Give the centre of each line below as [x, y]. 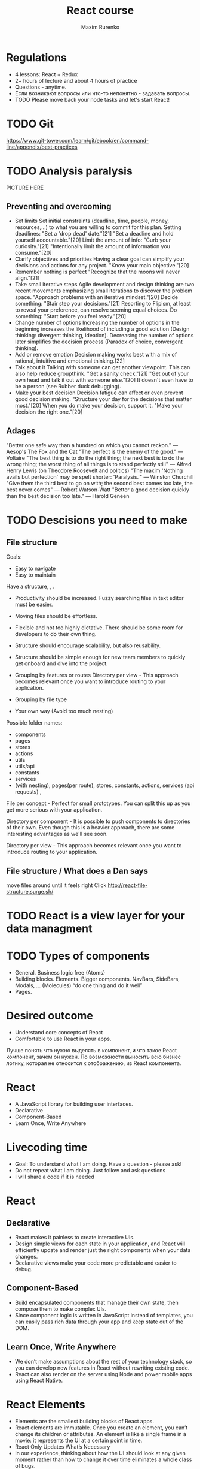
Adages [21, 431]
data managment [49, 929]
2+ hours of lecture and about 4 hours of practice [76, 80]
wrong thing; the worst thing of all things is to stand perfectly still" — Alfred [99, 464]
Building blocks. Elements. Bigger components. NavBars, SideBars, [97, 979]
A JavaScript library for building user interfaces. [74, 1104]
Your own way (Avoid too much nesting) [64, 711]
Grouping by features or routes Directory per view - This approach [96, 675]
